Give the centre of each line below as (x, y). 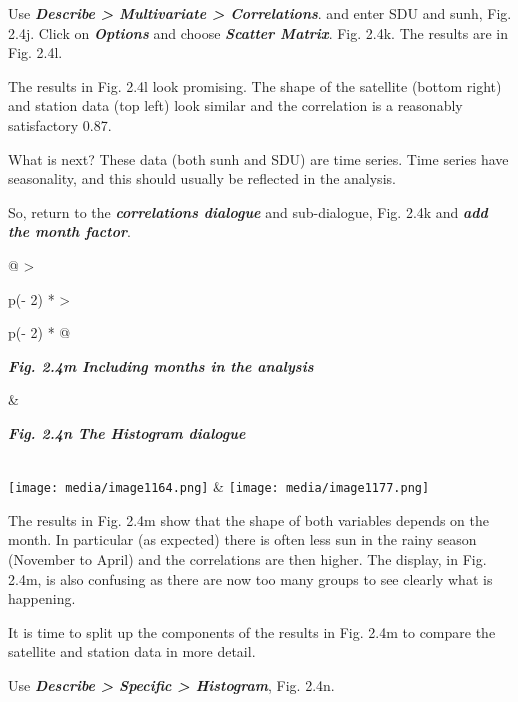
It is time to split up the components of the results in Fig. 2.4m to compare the (252, 631)
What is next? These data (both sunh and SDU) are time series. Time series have (258, 158)
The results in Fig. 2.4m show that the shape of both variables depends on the (249, 519)
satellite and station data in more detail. (132, 651)
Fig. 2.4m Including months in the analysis (161, 365)
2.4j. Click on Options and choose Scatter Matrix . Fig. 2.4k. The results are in (258, 32)
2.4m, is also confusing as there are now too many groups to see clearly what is (250, 578)
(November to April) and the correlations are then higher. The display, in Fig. (247, 558)
